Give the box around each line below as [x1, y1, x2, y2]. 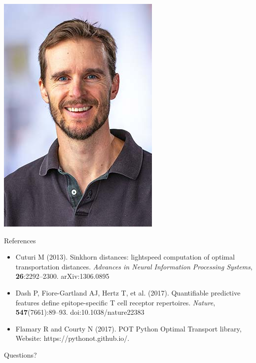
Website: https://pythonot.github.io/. [15, 333, 130, 343]
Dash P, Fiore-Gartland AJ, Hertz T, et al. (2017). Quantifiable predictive [15, 287, 241, 297]
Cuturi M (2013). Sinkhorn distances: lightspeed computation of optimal [15, 252, 235, 262]
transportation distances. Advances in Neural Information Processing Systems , [15, 261, 253, 271]
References [4, 235, 36, 245]
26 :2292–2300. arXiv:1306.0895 [15, 271, 110, 281]
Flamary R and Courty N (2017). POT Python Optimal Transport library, [15, 323, 242, 333]
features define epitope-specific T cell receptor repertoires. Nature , [15, 297, 216, 307]
